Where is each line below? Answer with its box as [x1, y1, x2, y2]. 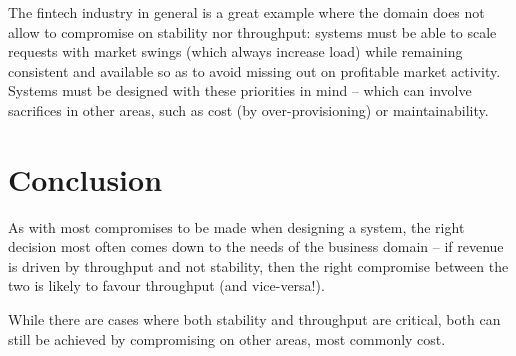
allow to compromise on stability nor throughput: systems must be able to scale [8, 21, 497, 42]
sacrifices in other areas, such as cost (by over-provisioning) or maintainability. [8, 99, 489, 120]
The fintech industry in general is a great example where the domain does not [8, 2, 485, 22]
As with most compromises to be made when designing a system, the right [8, 216, 465, 237]
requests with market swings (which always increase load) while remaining [8, 41, 463, 62]
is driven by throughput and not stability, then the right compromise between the [8, 255, 509, 276]
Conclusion [8, 158, 163, 199]
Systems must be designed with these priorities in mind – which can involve [8, 80, 472, 101]
